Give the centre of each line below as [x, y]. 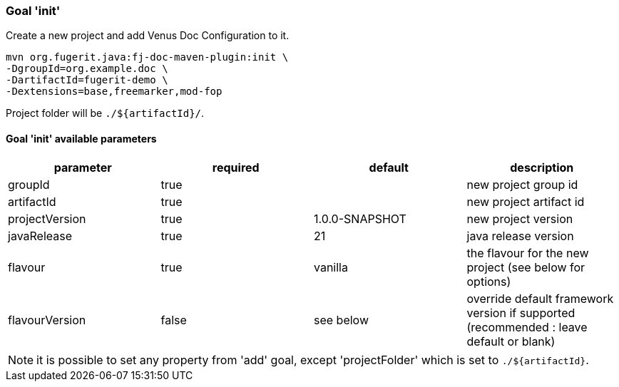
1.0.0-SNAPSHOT [360, 218]
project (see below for [526, 267]
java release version [520, 236]
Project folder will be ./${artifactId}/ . [105, 113]
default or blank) [511, 341]
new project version [520, 218]
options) [489, 281]
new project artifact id [526, 201]
